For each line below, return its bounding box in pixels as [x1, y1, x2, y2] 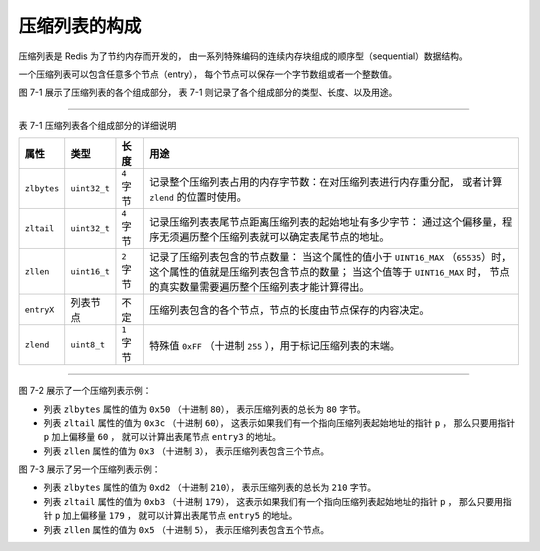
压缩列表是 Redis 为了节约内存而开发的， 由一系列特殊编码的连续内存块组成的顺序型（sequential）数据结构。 [18, 50, 469, 62]
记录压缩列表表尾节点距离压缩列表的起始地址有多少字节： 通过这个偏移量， [149, 215, 503, 229]
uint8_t [70, 340, 105, 350]
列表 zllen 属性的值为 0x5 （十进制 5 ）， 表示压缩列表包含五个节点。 [43, 523, 330, 535]
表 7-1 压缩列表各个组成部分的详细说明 [18, 119, 177, 131]
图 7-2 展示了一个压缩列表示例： [18, 385, 152, 397]
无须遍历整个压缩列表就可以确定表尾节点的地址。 [159, 230, 390, 244]
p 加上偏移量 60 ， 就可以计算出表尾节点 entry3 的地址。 [43, 431, 282, 443]
